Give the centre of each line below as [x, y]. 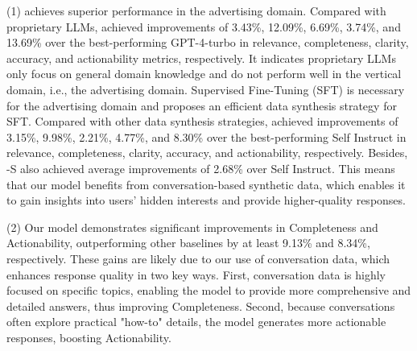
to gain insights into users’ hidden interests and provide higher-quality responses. [206, 200]
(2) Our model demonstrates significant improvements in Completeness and [192, 227]
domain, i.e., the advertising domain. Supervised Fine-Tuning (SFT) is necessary [206, 89]
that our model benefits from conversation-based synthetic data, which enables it [206, 184]
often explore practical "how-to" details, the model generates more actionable [196, 322]
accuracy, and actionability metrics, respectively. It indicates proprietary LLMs [201, 58]
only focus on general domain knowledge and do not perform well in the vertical [204, 74]
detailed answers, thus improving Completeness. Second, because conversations [201, 306]
